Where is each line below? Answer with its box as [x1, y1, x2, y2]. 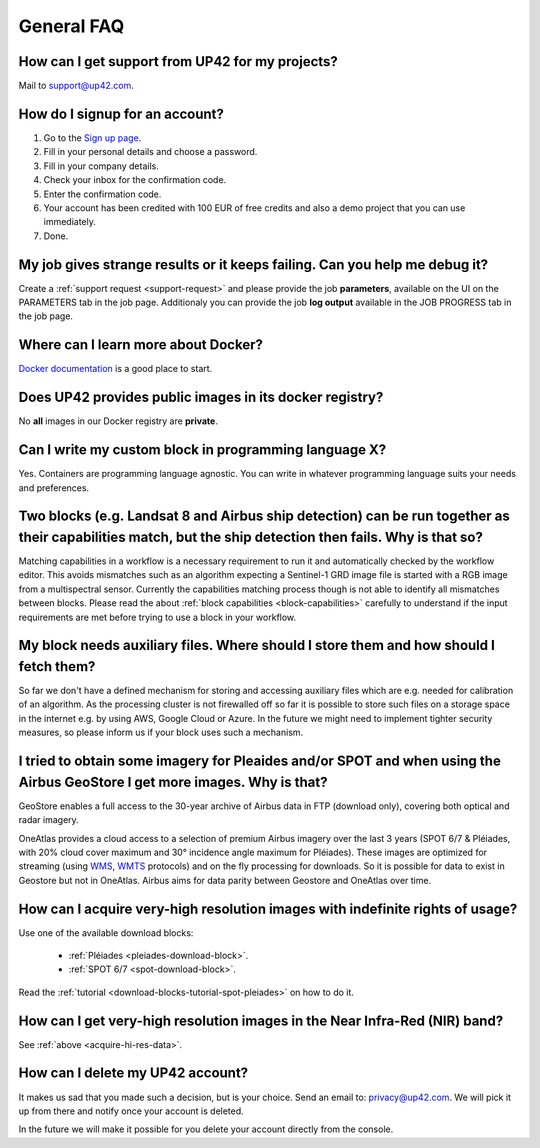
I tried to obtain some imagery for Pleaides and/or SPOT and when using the [18, 753, 502, 770]
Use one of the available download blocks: [18, 926, 194, 939]
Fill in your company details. [43, 160, 159, 172]
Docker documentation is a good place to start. [18, 363, 213, 375]
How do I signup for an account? [18, 105, 225, 122]
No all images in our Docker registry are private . [18, 415, 219, 427]
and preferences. [18, 481, 90, 494]
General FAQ [18, 15, 125, 37]
